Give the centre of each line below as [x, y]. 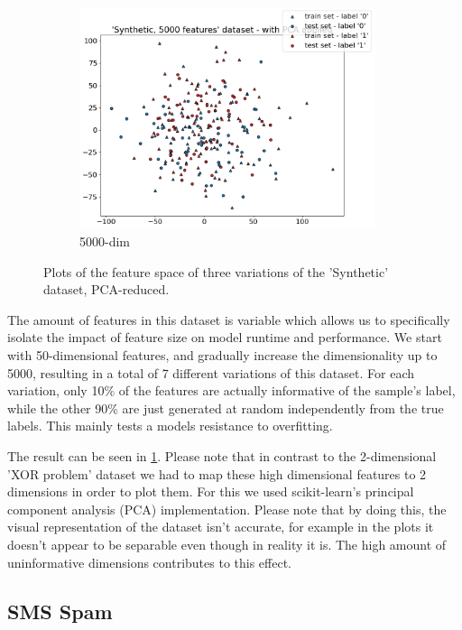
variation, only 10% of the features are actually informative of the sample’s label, [231, 390]
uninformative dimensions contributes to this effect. [149, 562]
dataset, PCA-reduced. [106, 289]
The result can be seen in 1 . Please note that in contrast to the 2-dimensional [222, 455]
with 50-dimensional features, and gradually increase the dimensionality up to [222, 355]
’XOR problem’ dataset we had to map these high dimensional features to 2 [217, 473]
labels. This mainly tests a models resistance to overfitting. [170, 426]
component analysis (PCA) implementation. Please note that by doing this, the [227, 509]
